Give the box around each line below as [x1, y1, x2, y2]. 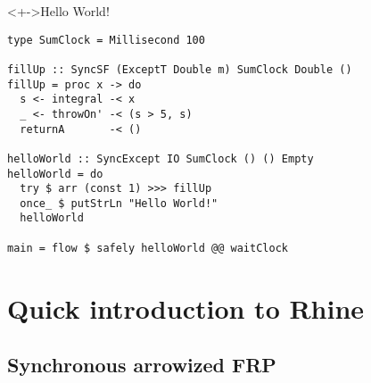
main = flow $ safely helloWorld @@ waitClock [7, 241, 288, 254]
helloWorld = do [7, 167, 103, 180]
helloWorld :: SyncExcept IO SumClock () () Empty [7, 152, 314, 165]
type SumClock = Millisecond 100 [7, 33, 205, 46]
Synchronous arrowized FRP [7, 351, 276, 379]
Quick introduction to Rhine [7, 289, 365, 326]
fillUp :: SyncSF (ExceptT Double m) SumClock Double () [7, 62, 352, 76]
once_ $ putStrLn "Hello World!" [20, 196, 218, 210]
